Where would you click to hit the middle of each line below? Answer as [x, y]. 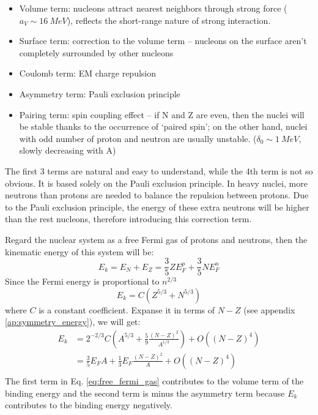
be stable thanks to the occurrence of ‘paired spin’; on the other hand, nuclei [163, 126]
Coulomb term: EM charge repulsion [88, 73]
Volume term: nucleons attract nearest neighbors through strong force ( [153, 8]
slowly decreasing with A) [68, 150]
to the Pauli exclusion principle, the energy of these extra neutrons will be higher [157, 207]
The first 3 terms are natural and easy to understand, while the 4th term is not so [159, 170]
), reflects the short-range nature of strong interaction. [169, 20]
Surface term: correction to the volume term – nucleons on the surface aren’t [163, 41]
